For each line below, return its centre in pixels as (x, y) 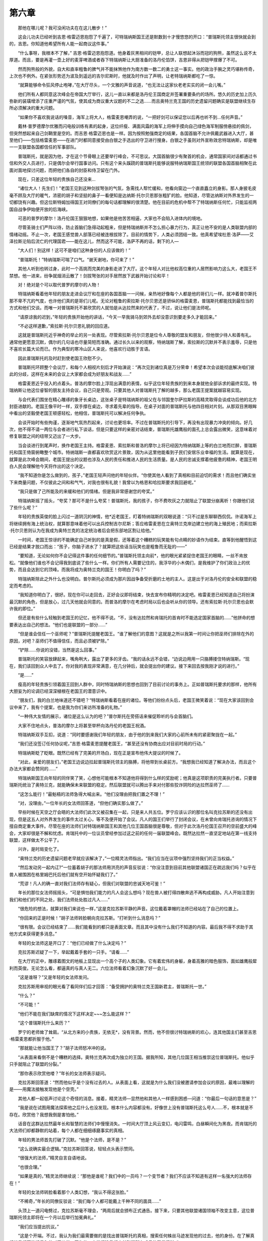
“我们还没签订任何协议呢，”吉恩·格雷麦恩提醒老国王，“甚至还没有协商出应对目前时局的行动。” (111, 744)
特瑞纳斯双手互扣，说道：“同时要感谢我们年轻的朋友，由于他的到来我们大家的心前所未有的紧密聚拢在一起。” (127, 734)
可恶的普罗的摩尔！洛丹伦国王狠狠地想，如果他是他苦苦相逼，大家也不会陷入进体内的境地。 (111, 218)
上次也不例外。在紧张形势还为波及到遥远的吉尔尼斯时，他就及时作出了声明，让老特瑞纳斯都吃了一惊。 (113, 76)
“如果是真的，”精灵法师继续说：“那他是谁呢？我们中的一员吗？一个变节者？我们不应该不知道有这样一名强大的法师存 (135, 1176)
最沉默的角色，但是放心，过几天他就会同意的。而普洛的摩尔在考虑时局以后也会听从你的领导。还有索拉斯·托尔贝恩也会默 (132, 602)
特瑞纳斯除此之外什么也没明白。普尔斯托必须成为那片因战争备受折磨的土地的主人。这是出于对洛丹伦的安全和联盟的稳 (137, 579)
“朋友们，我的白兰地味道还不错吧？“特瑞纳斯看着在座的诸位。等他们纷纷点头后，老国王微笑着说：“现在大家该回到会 (136, 700)
